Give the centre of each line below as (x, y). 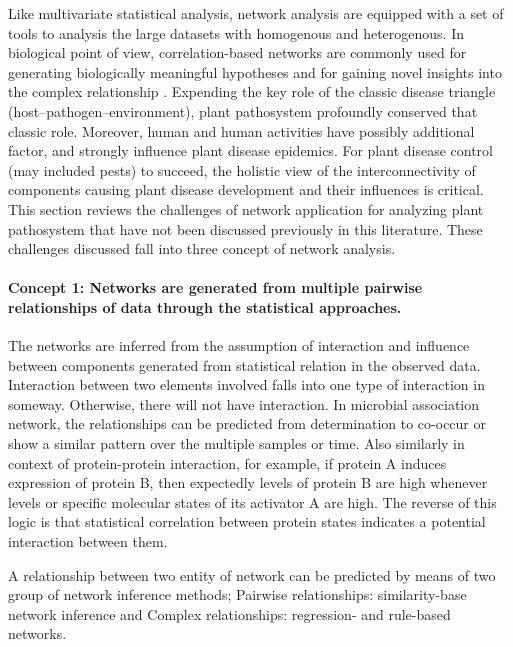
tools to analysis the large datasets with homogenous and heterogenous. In (236, 32)
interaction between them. (88, 541)
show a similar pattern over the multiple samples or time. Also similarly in (236, 443)
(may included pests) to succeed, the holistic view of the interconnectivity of (242, 169)
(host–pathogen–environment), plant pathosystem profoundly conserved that (243, 110)
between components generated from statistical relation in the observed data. (244, 364)
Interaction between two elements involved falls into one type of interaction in (246, 384)
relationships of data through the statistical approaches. (205, 306)
